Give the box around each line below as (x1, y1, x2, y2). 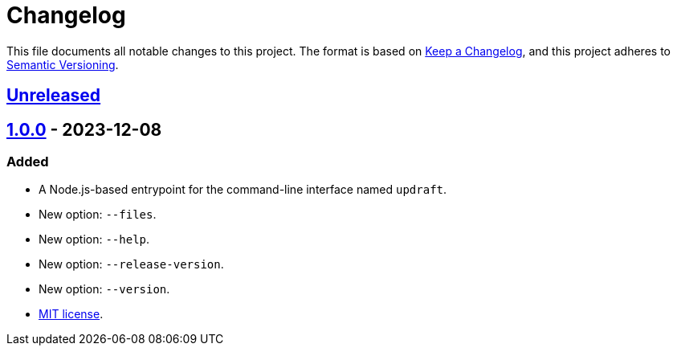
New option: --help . (39, 232, 150, 247)
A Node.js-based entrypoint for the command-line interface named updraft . (39, 182, 447, 197)
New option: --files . (39, 207, 157, 222)
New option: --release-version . (39, 257, 224, 272)
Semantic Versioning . (6, 57, 119, 72)
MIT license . (39, 307, 104, 321)
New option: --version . (39, 282, 170, 297)
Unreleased (6, 85, 101, 106)
